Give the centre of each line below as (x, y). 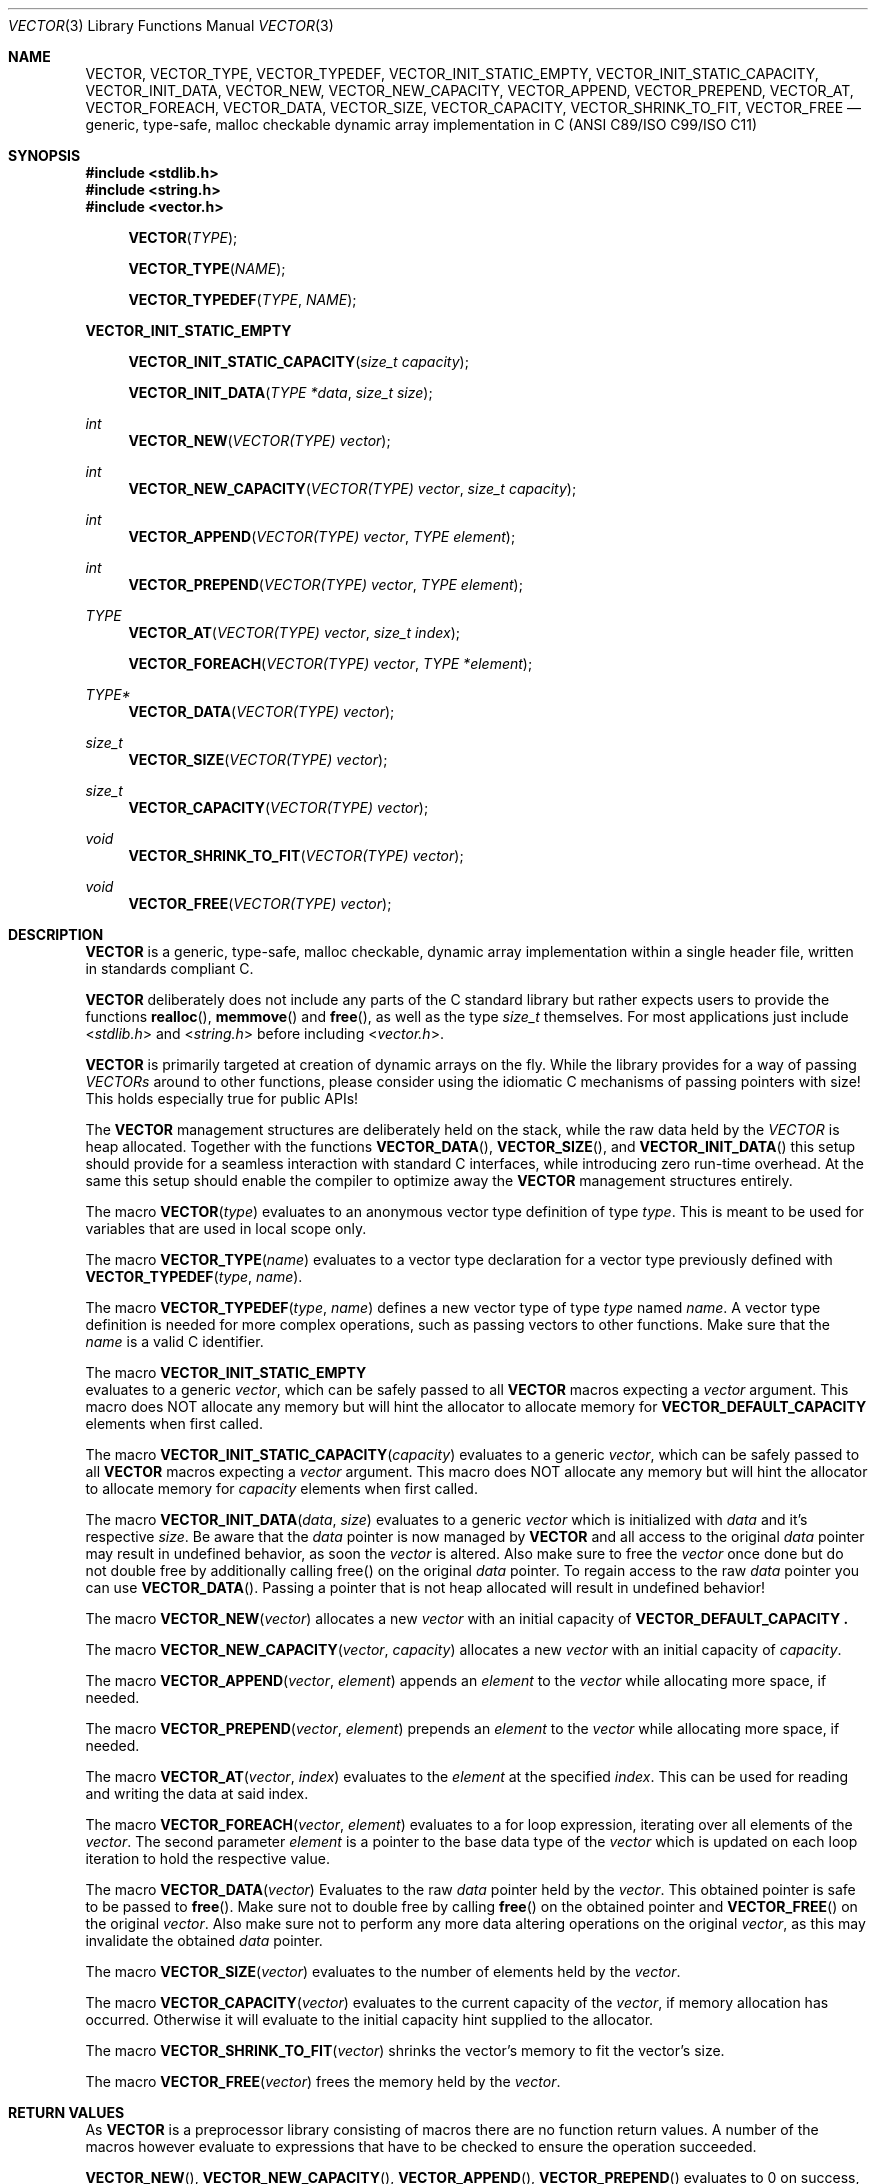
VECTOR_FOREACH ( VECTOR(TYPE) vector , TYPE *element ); (330, 663)
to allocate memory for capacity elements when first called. (281, 1488)
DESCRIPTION (56, 934)
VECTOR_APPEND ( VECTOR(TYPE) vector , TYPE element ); (322, 536)
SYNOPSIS (44, 155)
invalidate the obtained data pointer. (204, 1940)
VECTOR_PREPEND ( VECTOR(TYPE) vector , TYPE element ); (325, 584)
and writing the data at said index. (197, 1793)
